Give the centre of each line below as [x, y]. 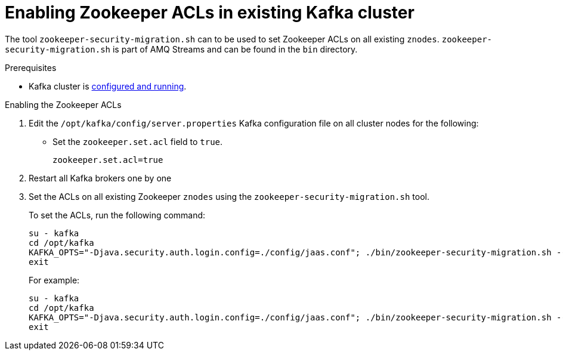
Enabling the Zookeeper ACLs [63, 104]
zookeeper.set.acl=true [108, 160]
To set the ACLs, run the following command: [117, 215]
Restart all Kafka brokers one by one [100, 178]
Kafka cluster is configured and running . [108, 86]
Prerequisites [31, 67]
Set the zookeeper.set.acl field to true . [138, 141]
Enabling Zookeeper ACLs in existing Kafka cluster [210, 13]
